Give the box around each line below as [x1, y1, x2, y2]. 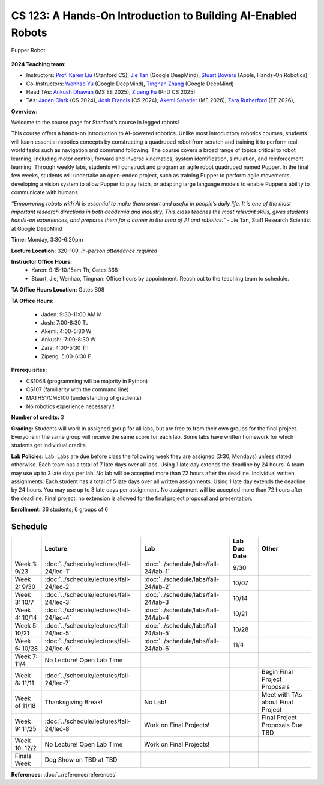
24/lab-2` [144, 583, 171, 591]
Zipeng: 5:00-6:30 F [41, 352, 91, 360]
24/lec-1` [44, 567, 70, 575]
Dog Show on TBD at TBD [44, 756, 118, 763]
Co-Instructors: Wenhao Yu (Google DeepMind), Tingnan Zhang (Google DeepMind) [26, 80, 234, 87]
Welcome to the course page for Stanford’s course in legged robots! [11, 119, 179, 126]
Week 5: [14, 622, 38, 629]
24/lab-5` [144, 629, 171, 637]
